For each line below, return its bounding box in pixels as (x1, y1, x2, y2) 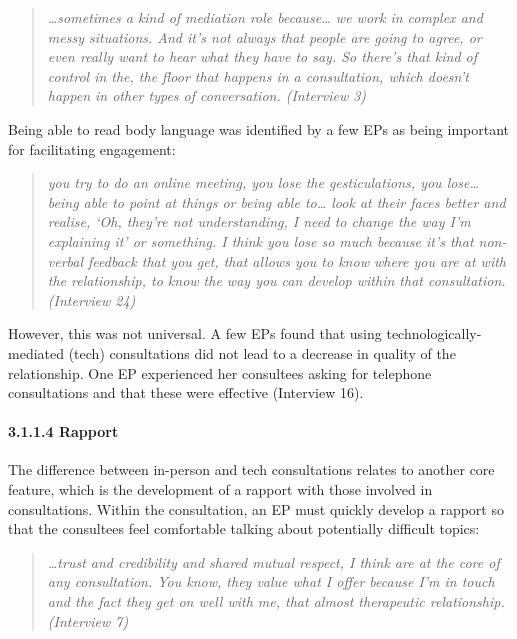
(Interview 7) (47, 610, 129, 631)
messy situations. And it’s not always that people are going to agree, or (47, 26, 482, 47)
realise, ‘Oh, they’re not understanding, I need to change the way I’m (47, 211, 471, 232)
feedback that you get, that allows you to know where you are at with (88, 250, 506, 271)
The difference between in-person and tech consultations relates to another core (8, 459, 495, 480)
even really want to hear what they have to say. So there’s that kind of (47, 46, 477, 67)
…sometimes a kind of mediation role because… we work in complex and (47, 7, 483, 27)
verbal (47, 250, 84, 271)
